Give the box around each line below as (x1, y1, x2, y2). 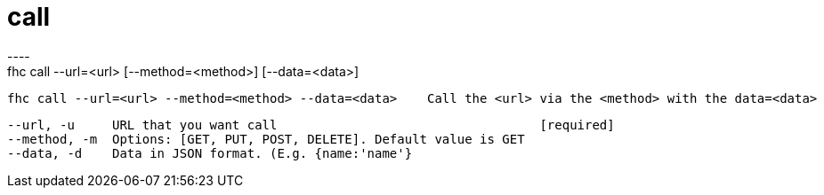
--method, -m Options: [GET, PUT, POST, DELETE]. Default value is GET (7, 131, 525, 146)
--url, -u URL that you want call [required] (7, 117, 615, 132)
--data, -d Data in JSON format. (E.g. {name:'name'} (7, 145, 413, 160)
